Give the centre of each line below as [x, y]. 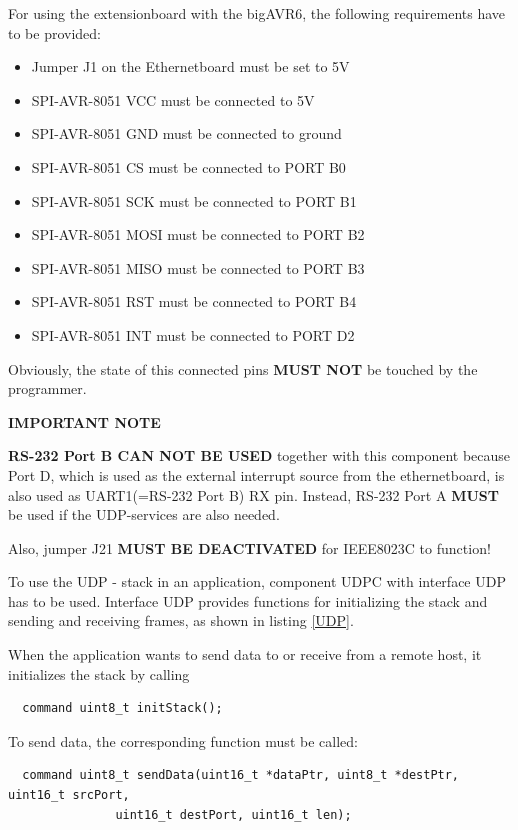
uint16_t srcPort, [69, 795]
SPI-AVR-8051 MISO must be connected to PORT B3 [198, 267]
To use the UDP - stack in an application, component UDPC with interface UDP [257, 581]
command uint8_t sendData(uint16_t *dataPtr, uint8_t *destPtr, [241, 775]
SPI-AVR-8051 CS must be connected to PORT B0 [188, 166]
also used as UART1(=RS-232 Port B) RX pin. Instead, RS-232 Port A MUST [253, 494]
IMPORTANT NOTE [84, 421]
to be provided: [55, 32]
